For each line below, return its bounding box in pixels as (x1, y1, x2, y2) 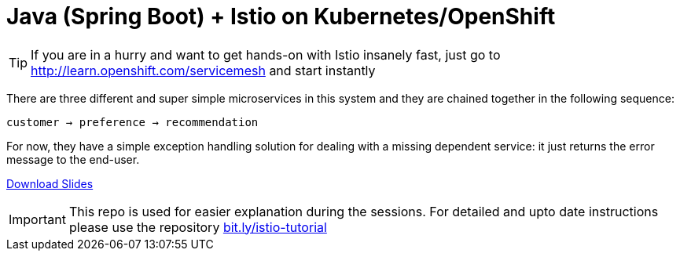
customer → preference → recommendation (6, 115, 259, 128)
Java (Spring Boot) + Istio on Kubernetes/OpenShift (6, 3, 556, 30)
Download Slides (6, 176, 94, 190)
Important (9, 211, 66, 227)
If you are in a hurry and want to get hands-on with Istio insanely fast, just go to (31, 46, 501, 63)
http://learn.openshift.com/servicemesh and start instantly (31, 62, 376, 78)
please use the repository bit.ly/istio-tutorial (68, 219, 327, 235)
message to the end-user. (6, 152, 140, 166)
